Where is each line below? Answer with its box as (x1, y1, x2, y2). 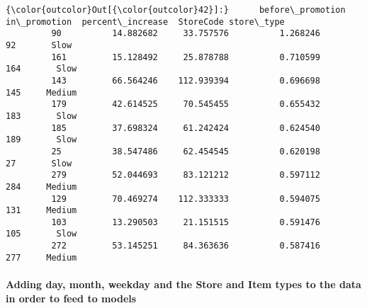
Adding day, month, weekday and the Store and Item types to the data (6, 277, 361, 292)
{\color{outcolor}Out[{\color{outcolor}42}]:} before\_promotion (6, 5, 346, 15)
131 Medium (6, 205, 77, 216)
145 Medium (6, 87, 77, 98)
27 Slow (6, 158, 72, 169)
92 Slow (6, 40, 72, 50)
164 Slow (6, 64, 77, 74)
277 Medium (6, 252, 77, 263)
